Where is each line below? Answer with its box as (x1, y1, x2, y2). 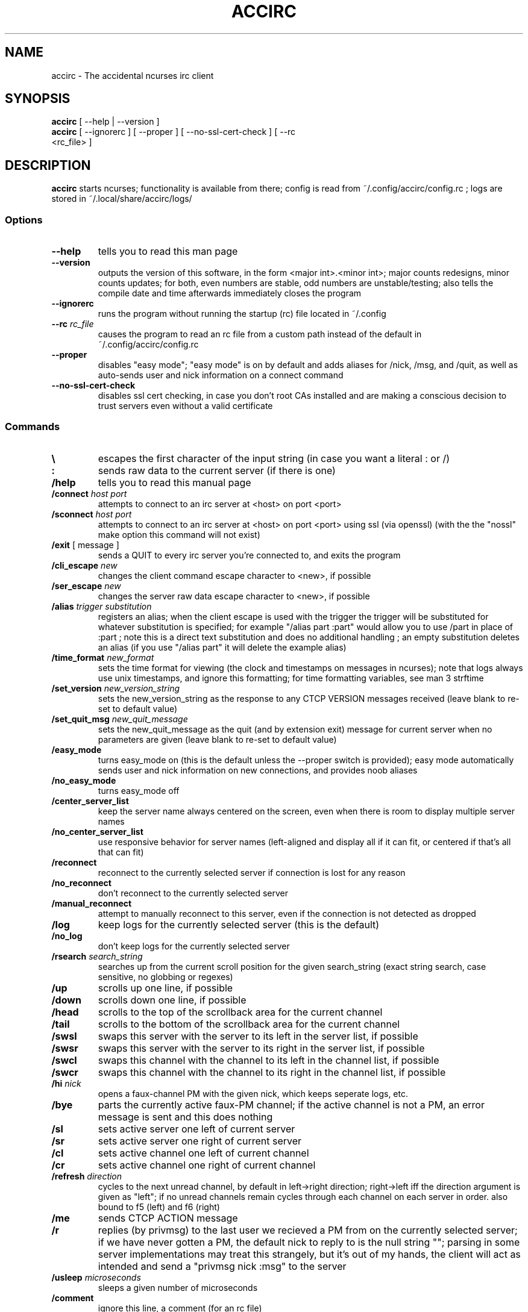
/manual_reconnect (51, 898, 132, 908)
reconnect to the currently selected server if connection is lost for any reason (98, 867, 406, 878)
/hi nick (51, 1078, 81, 1089)
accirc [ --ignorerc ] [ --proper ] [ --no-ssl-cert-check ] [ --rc (51, 127, 296, 137)
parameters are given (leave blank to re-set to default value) (98, 734, 337, 745)
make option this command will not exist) (98, 529, 260, 540)
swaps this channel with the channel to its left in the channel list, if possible (98, 1054, 439, 1066)
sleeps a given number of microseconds (98, 1282, 258, 1293)
